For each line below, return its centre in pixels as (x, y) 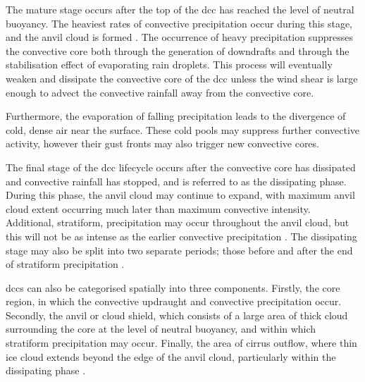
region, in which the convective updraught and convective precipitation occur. (174, 301)
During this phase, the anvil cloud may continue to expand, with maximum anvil (180, 195)
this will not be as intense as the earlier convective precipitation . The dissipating (181, 236)
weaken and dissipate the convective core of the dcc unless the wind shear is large (182, 78)
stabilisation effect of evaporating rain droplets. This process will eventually (169, 64)
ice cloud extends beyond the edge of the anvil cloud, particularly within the (171, 356)
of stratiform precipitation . (65, 264)
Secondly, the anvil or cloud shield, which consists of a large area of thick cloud (177, 315)
